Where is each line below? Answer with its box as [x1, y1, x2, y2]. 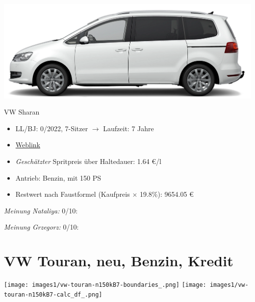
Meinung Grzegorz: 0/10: [4, 222, 79, 232]
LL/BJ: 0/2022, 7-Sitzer [15, 123, 88, 133]
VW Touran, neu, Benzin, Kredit [4, 251, 233, 271]
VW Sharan [4, 107, 40, 117]
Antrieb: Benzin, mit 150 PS [15, 172, 102, 183]
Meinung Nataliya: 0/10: [4, 205, 78, 215]
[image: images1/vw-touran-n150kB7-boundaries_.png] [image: [4, 281, 206, 289]
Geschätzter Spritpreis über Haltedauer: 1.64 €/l [15, 156, 161, 166]
